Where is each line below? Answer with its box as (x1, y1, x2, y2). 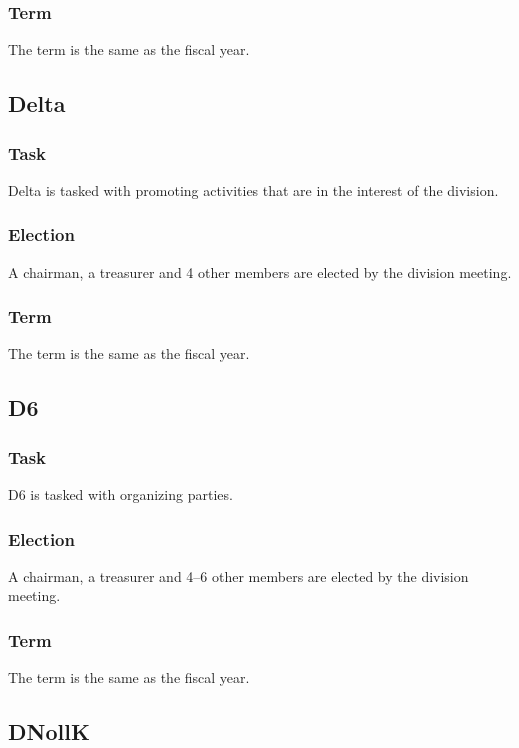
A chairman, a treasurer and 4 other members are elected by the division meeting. (8, 261, 512, 282)
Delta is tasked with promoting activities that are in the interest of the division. (8, 179, 499, 200)
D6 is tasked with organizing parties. (8, 484, 233, 505)
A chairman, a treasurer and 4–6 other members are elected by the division (8, 565, 469, 586)
